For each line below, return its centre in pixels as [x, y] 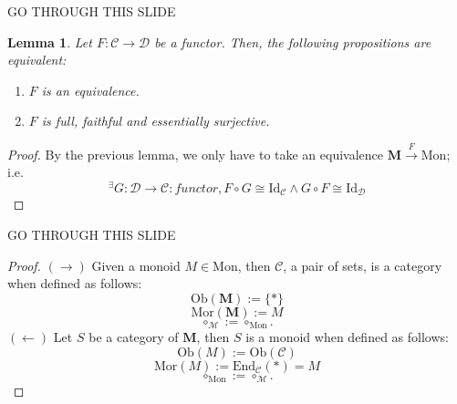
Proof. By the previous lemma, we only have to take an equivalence [196, 154]
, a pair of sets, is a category [363, 265]
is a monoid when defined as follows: [347, 337]
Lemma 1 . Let [50, 41]
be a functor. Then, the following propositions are [293, 41]
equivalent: [37, 60]
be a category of [134, 337]
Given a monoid [136, 265]
